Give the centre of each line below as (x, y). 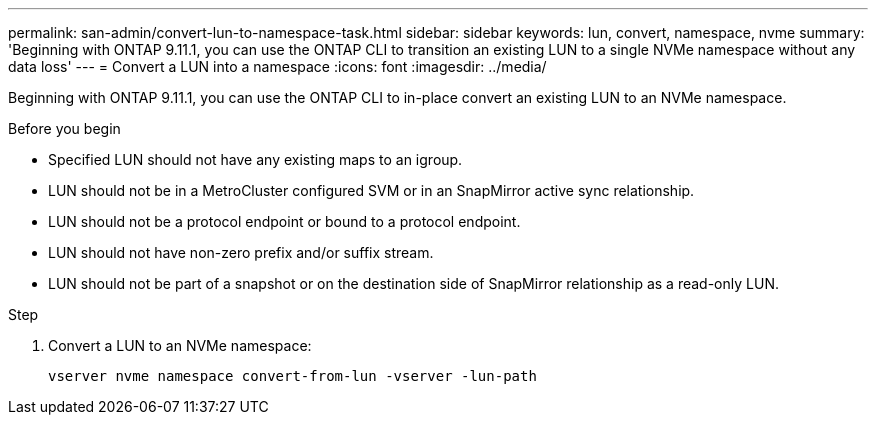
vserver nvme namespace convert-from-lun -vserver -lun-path (292, 376)
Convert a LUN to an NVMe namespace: (180, 345)
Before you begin (64, 128)
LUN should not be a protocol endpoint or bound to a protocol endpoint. (284, 221)
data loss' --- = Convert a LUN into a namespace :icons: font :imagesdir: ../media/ (277, 66)
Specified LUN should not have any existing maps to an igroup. (255, 159)
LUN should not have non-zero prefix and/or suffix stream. (241, 252)
